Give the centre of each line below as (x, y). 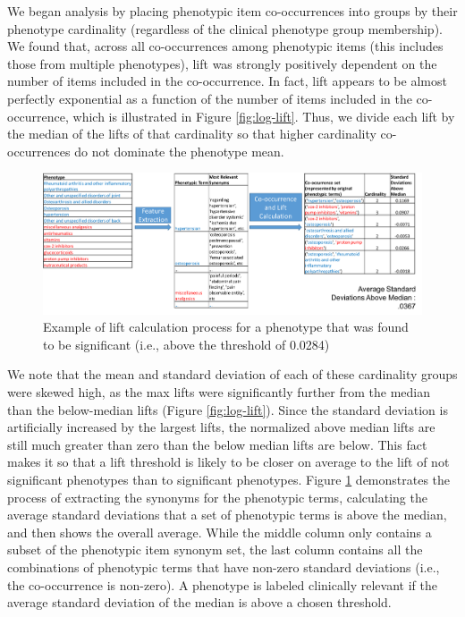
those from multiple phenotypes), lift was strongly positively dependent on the (222, 63)
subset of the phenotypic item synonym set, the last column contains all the (215, 549)
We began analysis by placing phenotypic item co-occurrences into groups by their (232, 11)
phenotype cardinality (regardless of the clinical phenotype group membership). (225, 28)
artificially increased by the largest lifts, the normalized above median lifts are (221, 427)
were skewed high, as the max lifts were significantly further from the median (219, 392)
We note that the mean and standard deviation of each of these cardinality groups (232, 374)
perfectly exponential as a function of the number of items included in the (210, 98)
